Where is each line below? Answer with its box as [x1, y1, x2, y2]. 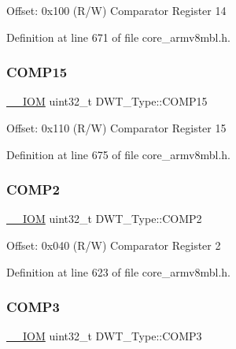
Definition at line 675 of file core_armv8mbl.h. [6, 146, 230, 162]
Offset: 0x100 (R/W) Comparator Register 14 [6, 2, 227, 18]
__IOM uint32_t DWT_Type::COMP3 [6, 328, 202, 344]
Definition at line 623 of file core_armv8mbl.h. [6, 263, 230, 280]
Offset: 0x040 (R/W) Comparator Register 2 [6, 237, 221, 253]
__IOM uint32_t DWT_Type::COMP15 [6, 93, 208, 110]
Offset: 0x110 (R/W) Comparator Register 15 [6, 120, 227, 136]
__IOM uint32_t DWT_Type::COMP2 [6, 210, 202, 227]
